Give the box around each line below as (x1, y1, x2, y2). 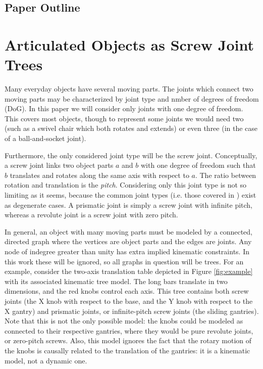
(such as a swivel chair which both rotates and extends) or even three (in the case (5, 123, 258, 133)
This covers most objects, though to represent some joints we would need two (5, 113, 244, 123)
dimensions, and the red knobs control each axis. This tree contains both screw (5, 286, 249, 296)
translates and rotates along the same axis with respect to (10, 169, 189, 180)
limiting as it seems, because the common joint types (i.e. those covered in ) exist (5, 190, 256, 200)
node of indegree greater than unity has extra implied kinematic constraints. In (5, 246, 250, 256)
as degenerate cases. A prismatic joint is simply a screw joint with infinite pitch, (5, 199, 253, 210)
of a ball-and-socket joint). (5, 133, 86, 144)
